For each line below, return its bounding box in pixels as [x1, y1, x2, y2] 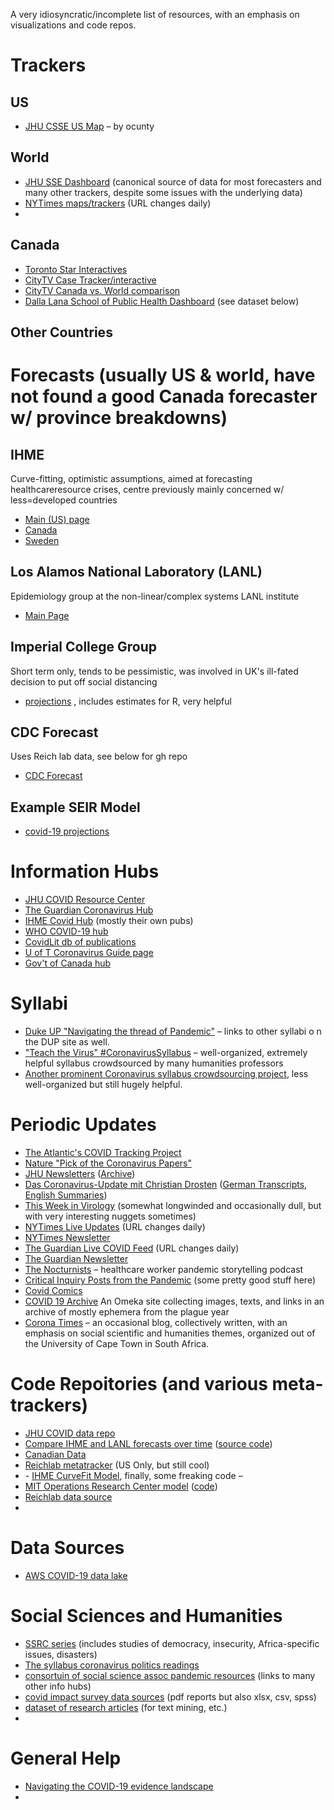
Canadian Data [24, 1449, 87, 1461]
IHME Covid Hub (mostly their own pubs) [24, 915, 194, 927]
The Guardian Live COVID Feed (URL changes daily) [24, 1242, 240, 1254]
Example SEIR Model [10, 799, 141, 816]
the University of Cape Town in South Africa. [24, 1338, 210, 1350]
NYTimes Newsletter [24, 1232, 111, 1244]
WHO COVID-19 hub [24, 925, 109, 938]
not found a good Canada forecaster [10, 385, 318, 408]
